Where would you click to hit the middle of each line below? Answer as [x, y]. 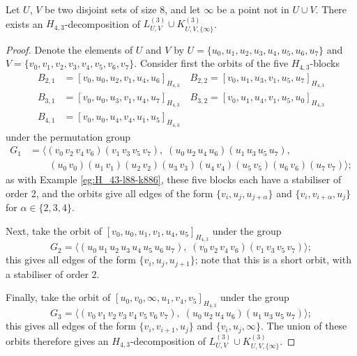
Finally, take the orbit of [58, 297]
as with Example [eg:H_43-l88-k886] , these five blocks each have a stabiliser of [174, 179]
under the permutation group [68, 136]
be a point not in [253, 9]
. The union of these [304, 326]
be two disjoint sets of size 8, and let [123, 9]
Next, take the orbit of [54, 230]
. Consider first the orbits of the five [211, 63]
